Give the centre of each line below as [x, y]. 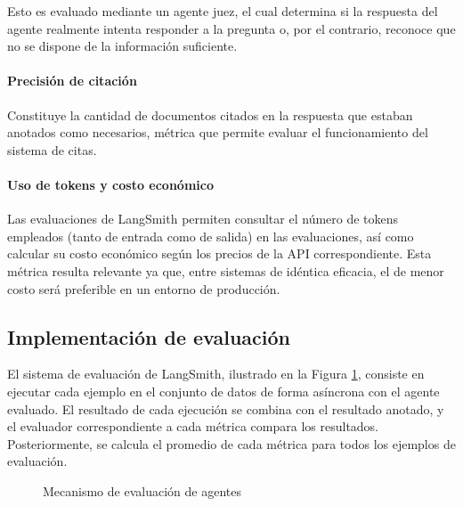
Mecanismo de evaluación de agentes [142, 490]
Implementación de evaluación [149, 336]
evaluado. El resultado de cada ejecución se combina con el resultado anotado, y [226, 408]
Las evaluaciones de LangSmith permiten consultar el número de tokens [203, 219]
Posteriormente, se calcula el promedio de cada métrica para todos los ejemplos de [231, 443]
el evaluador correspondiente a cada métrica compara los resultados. [193, 426]
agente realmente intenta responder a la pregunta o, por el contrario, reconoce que [231, 28]
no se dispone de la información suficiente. [122, 46]
